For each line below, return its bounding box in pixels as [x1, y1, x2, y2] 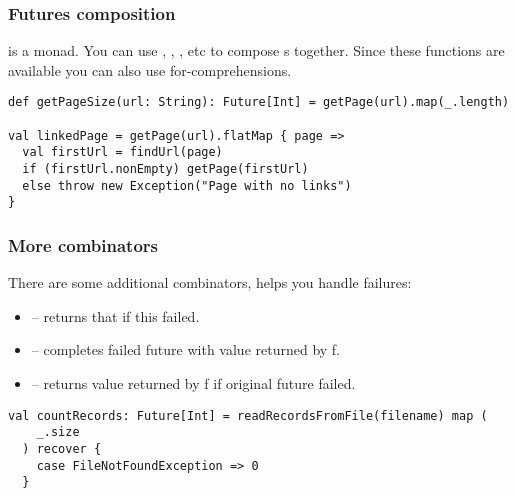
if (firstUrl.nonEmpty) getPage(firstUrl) [22, 162, 309, 177]
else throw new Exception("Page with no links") [22, 178, 352, 193]
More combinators [8, 232, 158, 257]
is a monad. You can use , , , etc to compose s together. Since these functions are [8, 40, 505, 61]
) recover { [22, 441, 102, 456]
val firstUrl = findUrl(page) [22, 145, 223, 160]
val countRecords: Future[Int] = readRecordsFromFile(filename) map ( [8, 408, 488, 423]
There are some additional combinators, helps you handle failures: [8, 272, 412, 293]
